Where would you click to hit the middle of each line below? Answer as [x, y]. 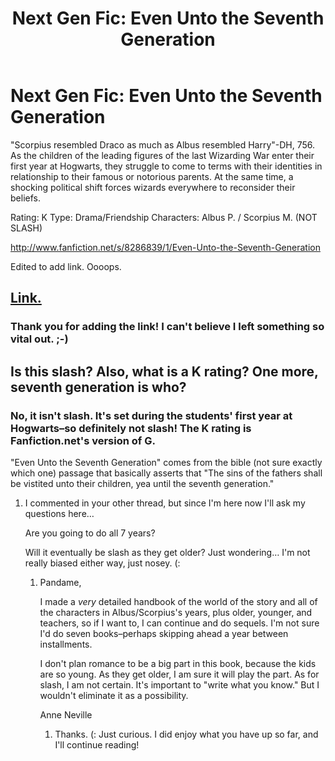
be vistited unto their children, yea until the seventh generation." [142, 483]
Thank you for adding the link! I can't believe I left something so [167, 327]
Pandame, [60, 582]
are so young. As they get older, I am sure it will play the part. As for [179, 674]
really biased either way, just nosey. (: [102, 563]
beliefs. [25, 198]
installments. [66, 644]
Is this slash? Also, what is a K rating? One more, [164, 371]
